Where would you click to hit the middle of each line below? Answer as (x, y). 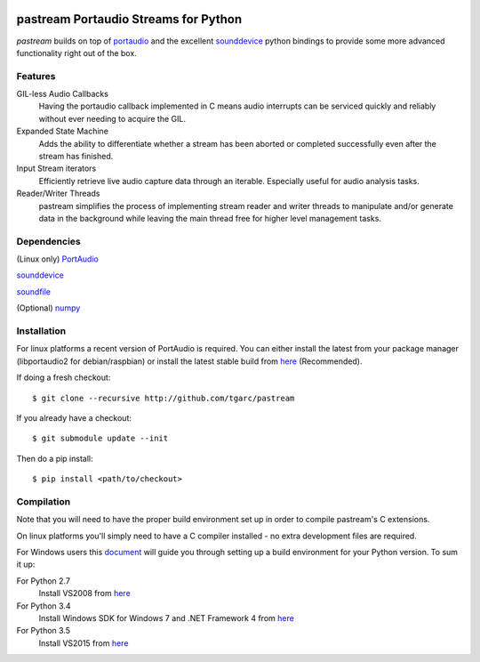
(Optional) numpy (48, 308)
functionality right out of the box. (76, 52)
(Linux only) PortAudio (58, 259)
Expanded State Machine (62, 131)
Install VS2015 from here (84, 643)
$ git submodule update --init (100, 439)
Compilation (44, 501)
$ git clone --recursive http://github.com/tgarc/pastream (164, 398)
